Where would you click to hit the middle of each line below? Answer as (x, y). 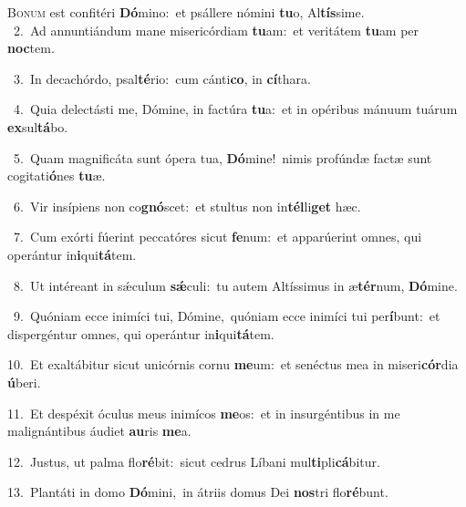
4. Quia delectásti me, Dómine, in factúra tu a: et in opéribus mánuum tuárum (235, 109)
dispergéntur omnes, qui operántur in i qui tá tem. (141, 333)
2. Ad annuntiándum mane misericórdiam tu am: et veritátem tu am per (216, 30)
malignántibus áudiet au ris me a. (99, 431)
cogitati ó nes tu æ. (57, 176)
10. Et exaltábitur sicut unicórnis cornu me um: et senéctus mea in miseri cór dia (233, 364)
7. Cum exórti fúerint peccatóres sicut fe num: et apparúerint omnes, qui (217, 237)
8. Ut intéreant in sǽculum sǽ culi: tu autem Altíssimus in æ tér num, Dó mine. (235, 285)
